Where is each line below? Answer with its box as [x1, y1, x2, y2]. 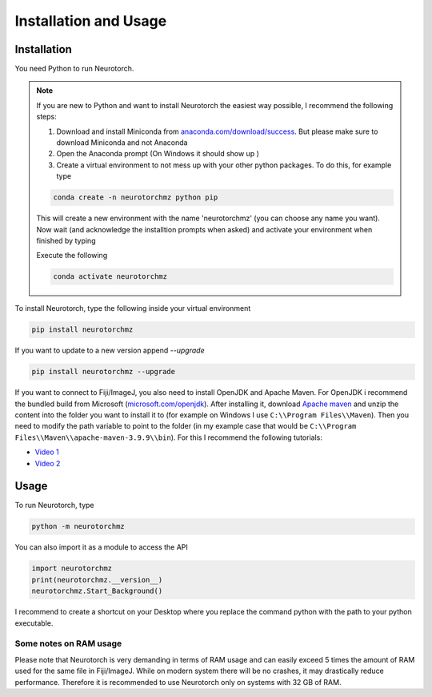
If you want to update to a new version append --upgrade [14, 345, 205, 356]
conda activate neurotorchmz [53, 272, 168, 281]
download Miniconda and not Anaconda [56, 138, 188, 147]
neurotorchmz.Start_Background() [31, 586, 163, 596]
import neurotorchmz [31, 564, 112, 573]
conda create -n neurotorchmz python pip [53, 193, 218, 202]
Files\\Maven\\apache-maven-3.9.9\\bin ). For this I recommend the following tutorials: [14, 433, 323, 442]
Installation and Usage [14, 12, 167, 30]
